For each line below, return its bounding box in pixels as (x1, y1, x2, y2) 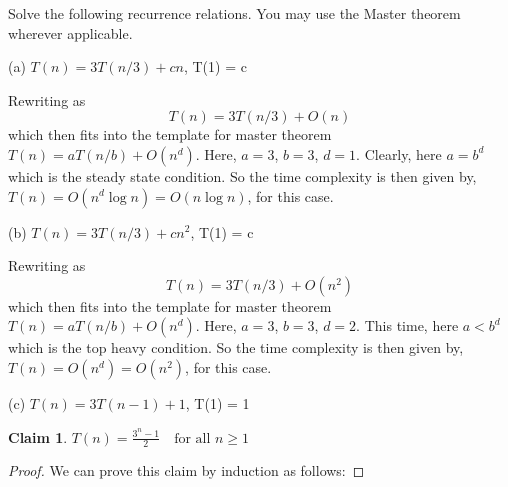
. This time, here (356, 315, 459, 336)
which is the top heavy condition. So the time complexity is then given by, (8, 337, 464, 358)
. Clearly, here (356, 143, 442, 164)
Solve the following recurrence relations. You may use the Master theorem (8, 3, 461, 23)
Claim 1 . (8, 426, 68, 447)
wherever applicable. (8, 22, 133, 43)
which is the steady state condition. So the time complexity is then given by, (8, 165, 477, 186)
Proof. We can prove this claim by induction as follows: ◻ (8, 460, 365, 481)
